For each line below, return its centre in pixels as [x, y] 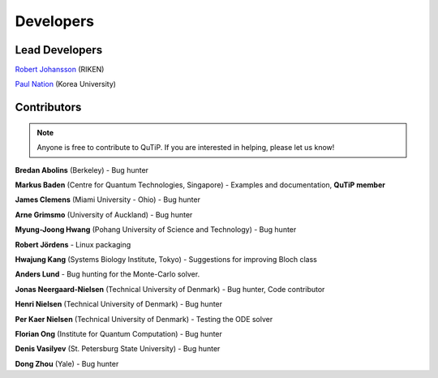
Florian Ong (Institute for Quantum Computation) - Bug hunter [119, 333]
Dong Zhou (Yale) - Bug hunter [67, 363]
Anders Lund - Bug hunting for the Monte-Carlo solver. [107, 274]
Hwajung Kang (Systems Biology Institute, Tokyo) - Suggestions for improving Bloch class [166, 259]
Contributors [48, 107]
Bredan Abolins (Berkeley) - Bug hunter [82, 170]
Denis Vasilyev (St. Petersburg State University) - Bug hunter [118, 349]
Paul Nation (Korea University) [66, 84]
